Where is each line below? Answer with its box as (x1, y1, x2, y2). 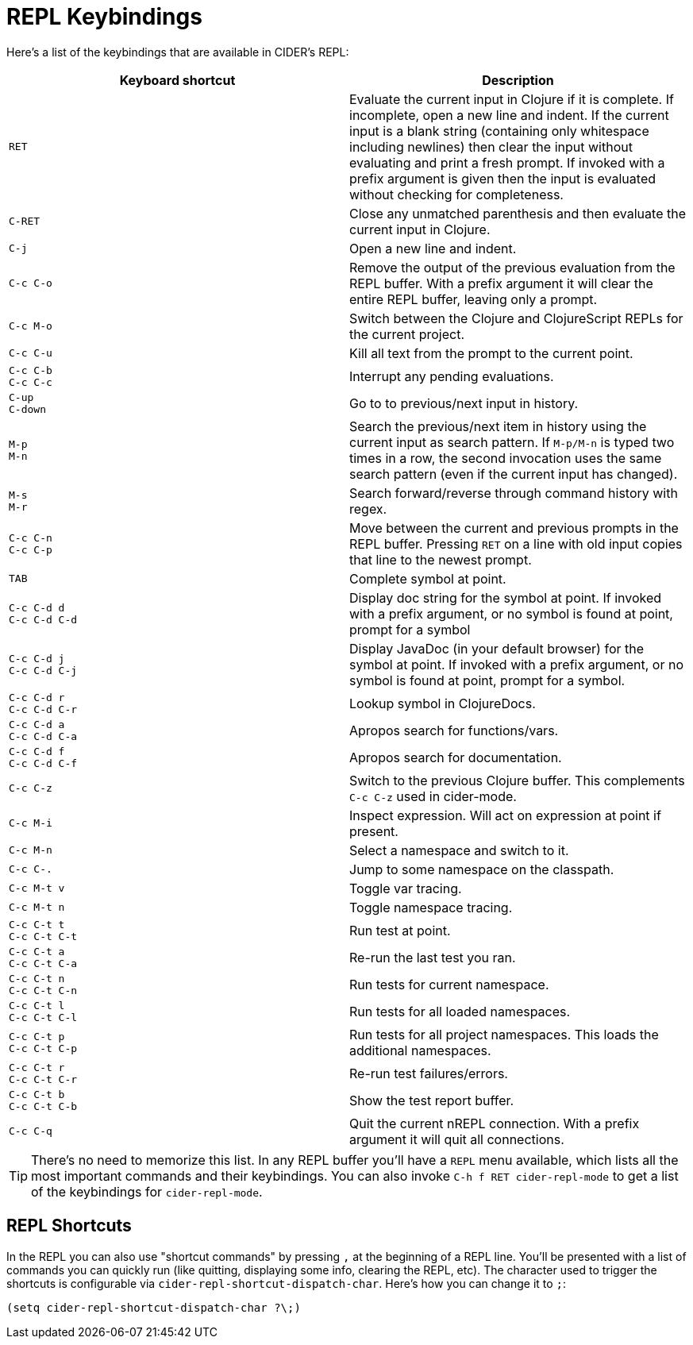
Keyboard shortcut (119, 71, 236, 88)
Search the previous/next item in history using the (349, 418, 647, 434)
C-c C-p (9, 543, 52, 556)
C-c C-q (9, 1125, 52, 1138)
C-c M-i (9, 817, 52, 830)
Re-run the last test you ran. (349, 949, 516, 965)
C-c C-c (9, 376, 52, 388)
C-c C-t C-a (9, 957, 78, 969)
